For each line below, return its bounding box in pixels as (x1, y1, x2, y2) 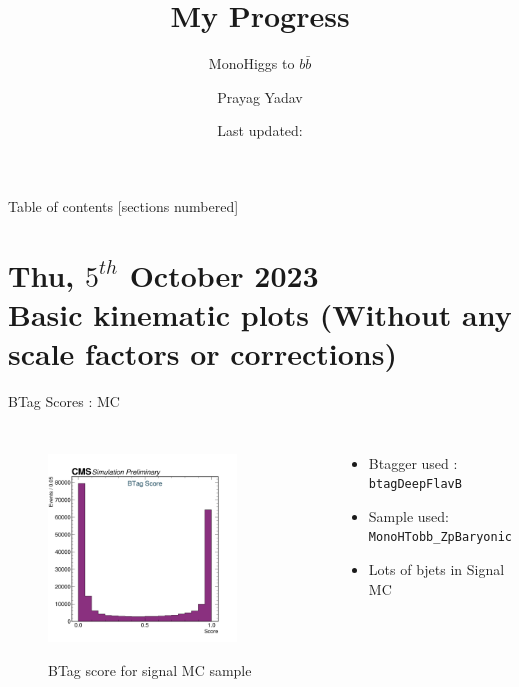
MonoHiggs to (208, 53, 295, 74)
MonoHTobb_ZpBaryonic (368, 530, 512, 545)
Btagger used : (368, 452, 458, 473)
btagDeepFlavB (368, 477, 462, 492)
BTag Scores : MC (8, 391, 120, 411)
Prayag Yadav (217, 86, 303, 107)
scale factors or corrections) (8, 333, 397, 374)
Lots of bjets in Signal (368, 559, 505, 580)
